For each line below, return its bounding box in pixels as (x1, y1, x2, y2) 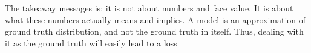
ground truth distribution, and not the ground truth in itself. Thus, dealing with (5, 25, 304, 38)
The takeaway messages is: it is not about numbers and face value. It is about (5, 2, 293, 14)
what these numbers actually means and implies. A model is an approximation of (5, 13, 306, 26)
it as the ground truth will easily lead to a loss (5, 36, 177, 49)
